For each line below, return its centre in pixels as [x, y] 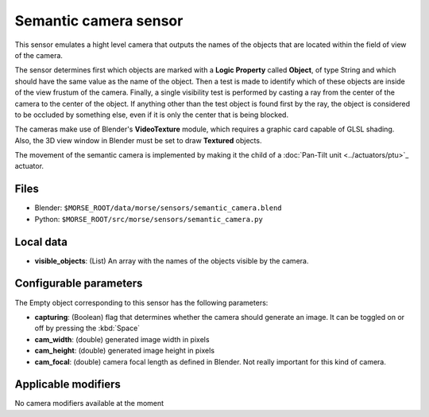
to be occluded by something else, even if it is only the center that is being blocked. [152, 115]
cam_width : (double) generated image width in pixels [122, 339]
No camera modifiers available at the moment [89, 403]
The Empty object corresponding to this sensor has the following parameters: [141, 302]
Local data [41, 242]
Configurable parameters [79, 284]
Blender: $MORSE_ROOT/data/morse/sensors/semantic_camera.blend [158, 208]
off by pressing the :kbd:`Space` [87, 328]
